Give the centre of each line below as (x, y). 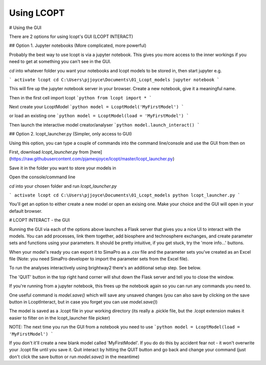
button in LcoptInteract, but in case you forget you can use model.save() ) (83, 302)
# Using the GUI (25, 28)
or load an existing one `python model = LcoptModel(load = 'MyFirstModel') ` (99, 116)
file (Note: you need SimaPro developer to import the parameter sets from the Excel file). (99, 259)
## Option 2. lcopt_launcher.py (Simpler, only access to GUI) (71, 134)
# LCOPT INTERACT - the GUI (39, 220)
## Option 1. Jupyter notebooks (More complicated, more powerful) (78, 46)
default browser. (26, 211)
